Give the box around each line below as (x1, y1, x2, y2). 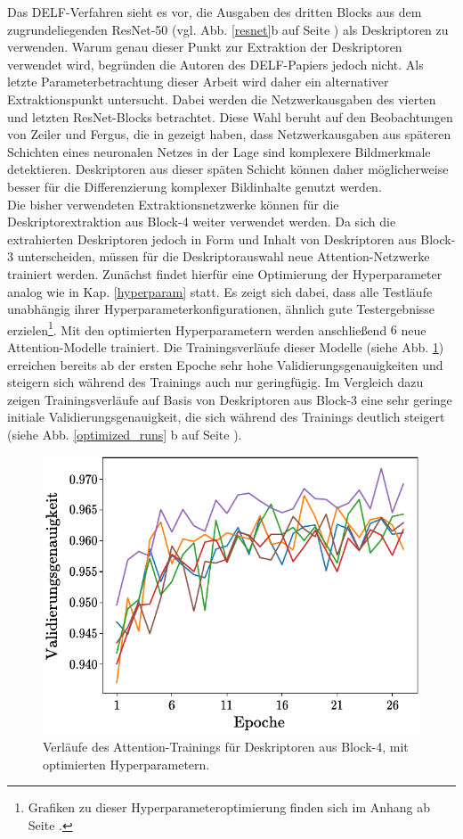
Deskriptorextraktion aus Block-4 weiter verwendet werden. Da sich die (7, 212, 396, 231)
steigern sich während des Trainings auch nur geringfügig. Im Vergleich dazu (7, 373, 424, 391)
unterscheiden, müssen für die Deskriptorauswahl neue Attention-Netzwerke (17, 247, 430, 266)
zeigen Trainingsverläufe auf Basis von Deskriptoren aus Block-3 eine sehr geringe (7, 390, 452, 408)
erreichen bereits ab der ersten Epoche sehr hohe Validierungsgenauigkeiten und (7, 355, 443, 374)
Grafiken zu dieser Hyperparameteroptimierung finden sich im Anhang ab (28, 798, 431, 817)
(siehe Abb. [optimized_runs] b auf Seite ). (7, 424, 242, 443)
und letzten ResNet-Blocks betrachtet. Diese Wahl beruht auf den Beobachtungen (7, 107, 453, 126)
